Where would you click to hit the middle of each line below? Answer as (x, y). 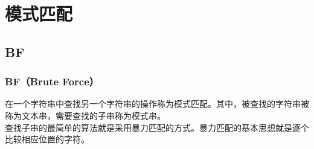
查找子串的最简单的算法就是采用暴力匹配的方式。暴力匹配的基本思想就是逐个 (157, 127)
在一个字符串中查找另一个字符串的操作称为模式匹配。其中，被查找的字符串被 (157, 104)
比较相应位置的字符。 (47, 139)
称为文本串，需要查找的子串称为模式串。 (85, 115)
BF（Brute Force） (52, 81)
